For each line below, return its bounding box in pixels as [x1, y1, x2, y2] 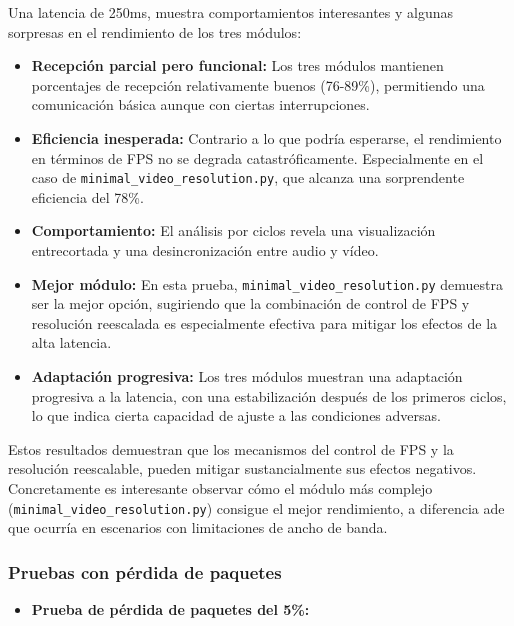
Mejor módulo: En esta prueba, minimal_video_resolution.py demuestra [31, 273, 503, 294]
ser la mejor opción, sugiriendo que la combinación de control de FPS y [31, 293, 470, 314]
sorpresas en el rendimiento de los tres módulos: [8, 21, 302, 42]
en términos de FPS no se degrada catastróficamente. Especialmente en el [31, 147, 484, 168]
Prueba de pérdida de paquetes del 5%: [31, 599, 310, 620]
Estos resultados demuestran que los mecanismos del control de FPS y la [8, 438, 454, 459]
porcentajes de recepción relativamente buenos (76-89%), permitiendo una [31, 74, 485, 95]
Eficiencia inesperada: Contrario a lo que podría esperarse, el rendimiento [31, 127, 502, 148]
